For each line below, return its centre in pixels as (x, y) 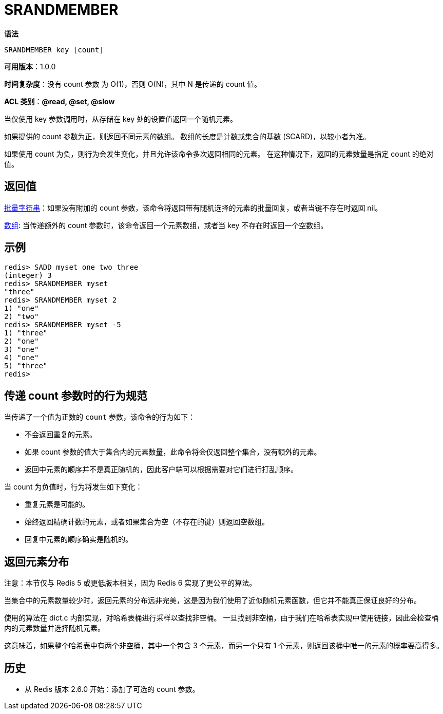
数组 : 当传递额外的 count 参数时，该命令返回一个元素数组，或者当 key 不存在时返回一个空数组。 (166, 225)
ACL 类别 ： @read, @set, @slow (60, 101)
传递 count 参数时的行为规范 (76, 396)
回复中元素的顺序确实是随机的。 (79, 539)
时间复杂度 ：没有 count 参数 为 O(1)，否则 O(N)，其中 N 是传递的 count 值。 (133, 84)
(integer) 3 (28, 276)
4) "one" (22, 358)
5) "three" (26, 366)
